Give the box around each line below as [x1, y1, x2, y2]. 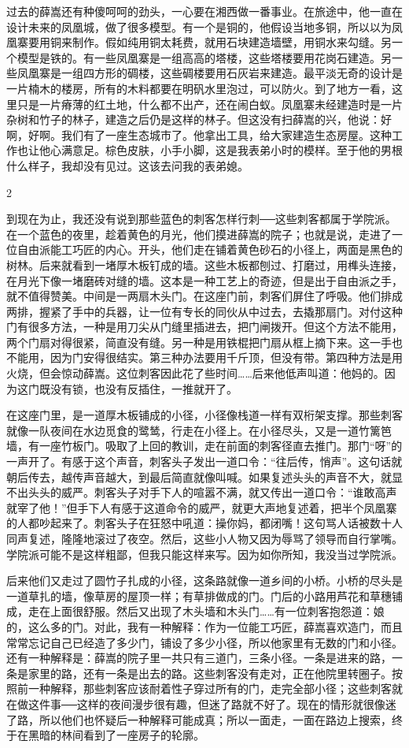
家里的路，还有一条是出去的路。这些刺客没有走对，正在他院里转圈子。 [28, 664, 392, 681]
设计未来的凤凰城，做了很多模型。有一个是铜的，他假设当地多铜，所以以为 [6, 18, 392, 35]
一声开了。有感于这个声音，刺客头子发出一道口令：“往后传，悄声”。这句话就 [6, 453, 403, 470]
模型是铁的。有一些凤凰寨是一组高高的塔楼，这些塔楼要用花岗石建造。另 [17, 49, 392, 65]
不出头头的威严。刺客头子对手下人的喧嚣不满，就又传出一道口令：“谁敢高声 [6, 484, 397, 501]
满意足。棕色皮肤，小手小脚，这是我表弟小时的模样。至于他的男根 [61, 142, 403, 158]
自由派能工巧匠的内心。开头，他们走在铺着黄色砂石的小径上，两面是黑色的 [17, 241, 403, 258]
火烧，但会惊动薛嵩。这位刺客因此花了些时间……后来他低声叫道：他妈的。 [6, 365, 385, 381]
